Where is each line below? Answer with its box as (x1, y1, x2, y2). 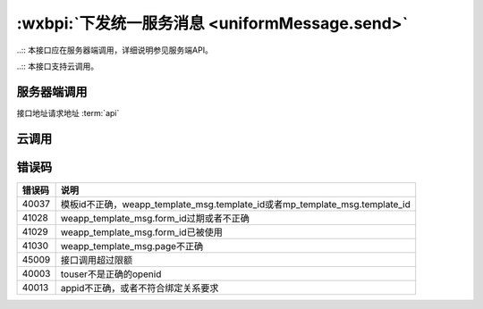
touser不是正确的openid (60, 268, 162, 280)
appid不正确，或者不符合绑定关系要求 (60, 281, 219, 294)
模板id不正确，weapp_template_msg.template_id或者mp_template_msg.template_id (60, 197, 411, 210)
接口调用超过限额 (60, 254, 133, 266)
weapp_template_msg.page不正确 (60, 239, 204, 252)
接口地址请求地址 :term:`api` (16, 107, 120, 118)
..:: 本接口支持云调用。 (16, 61, 99, 71)
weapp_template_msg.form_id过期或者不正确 (60, 212, 250, 224)
